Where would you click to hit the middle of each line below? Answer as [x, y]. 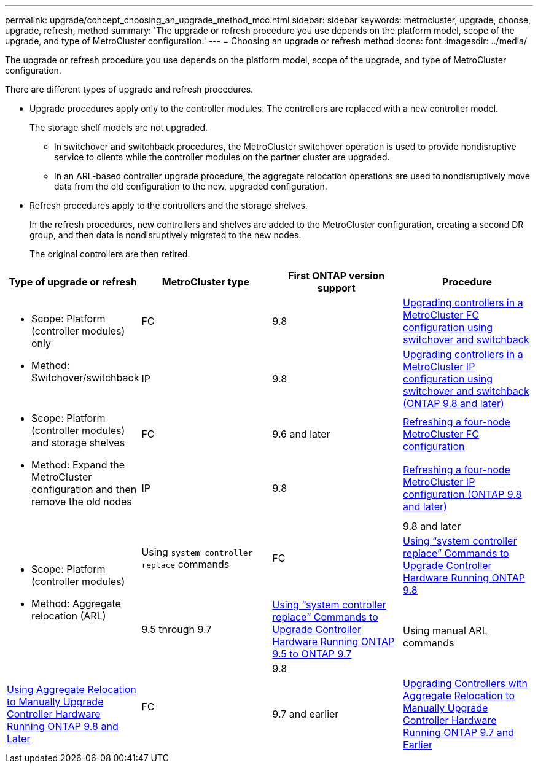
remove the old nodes [82, 502]
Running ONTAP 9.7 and [459, 732]
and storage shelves [78, 443]
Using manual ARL [445, 630]
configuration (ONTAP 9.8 [462, 495]
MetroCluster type [206, 282]
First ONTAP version [337, 276]
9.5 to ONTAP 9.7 [312, 654]
